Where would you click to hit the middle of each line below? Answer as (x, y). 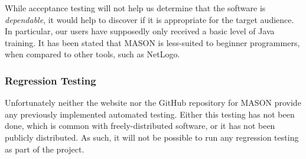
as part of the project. (45, 149)
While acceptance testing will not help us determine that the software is (135, 8)
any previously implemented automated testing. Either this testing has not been (150, 114)
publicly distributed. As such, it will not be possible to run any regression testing (152, 137)
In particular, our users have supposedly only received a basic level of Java (140, 31)
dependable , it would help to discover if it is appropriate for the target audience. (149, 19)
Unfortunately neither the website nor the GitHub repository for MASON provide (153, 103)
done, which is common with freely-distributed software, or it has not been (140, 126)
